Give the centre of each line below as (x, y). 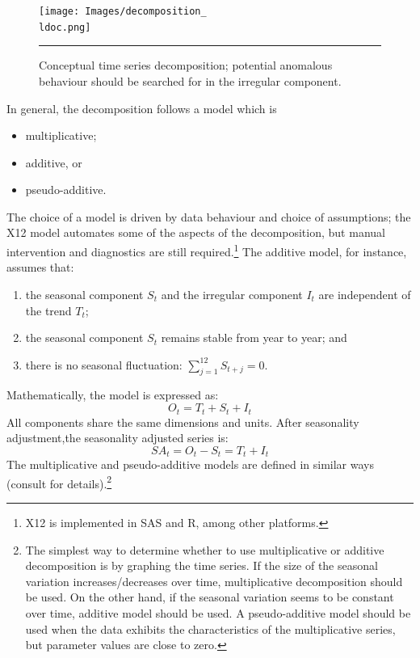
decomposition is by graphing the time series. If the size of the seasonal (202, 565)
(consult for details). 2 (59, 482)
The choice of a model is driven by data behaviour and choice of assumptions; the (209, 216)
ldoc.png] (65, 27)
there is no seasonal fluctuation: (104, 364)
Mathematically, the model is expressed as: (113, 395)
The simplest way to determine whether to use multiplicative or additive (205, 549)
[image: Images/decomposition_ (123, 11)
